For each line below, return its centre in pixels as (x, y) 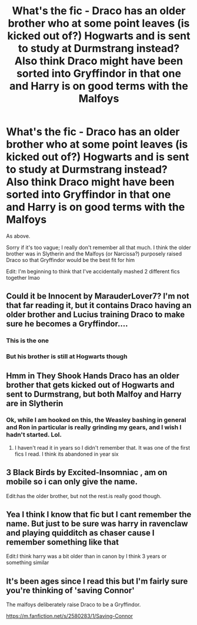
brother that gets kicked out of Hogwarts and (90, 385)
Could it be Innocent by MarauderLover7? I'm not (98, 296)
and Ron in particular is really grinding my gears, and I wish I (94, 427)
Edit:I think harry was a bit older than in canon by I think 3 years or (86, 557)
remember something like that (63, 542)
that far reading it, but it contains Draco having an (99, 305)
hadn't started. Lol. (34, 435)
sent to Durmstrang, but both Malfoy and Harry (94, 394)
